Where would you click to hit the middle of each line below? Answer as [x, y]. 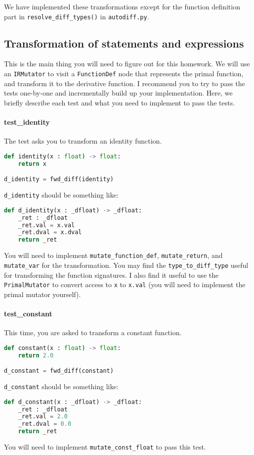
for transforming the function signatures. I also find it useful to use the [111, 275]
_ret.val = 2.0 [43, 417]
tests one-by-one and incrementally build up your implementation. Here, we [118, 93]
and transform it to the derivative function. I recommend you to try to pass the [125, 83]
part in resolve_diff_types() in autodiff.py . [77, 16]
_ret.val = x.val [46, 225]
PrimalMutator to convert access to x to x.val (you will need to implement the [125, 284]
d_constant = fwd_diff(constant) [59, 371]
